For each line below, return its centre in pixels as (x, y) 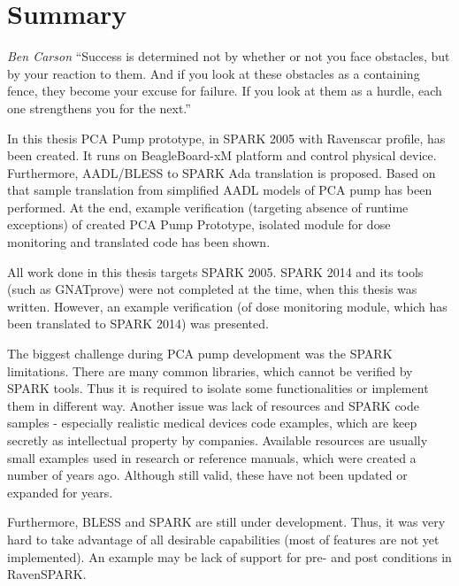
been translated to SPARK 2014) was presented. (138, 324)
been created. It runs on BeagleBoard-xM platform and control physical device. (222, 155)
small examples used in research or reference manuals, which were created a (212, 457)
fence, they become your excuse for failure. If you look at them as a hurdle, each (225, 91)
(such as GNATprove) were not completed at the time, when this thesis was (212, 289)
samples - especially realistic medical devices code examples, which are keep (212, 423)
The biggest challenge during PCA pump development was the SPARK (200, 354)
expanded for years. (60, 492)
